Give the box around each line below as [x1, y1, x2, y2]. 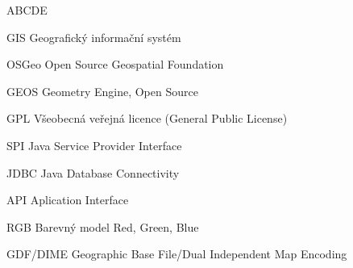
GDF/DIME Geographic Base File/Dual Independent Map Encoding [6, 245, 347, 262]
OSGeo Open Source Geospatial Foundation [6, 56, 224, 73]
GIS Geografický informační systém [6, 28, 181, 45]
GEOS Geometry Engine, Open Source [6, 82, 198, 99]
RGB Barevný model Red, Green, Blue [6, 218, 199, 235]
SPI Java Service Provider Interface [6, 136, 182, 153]
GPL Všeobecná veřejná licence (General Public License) [6, 110, 288, 127]
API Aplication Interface [6, 191, 129, 208]
